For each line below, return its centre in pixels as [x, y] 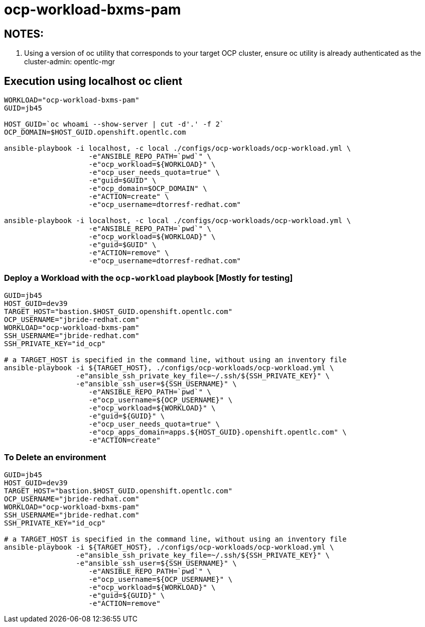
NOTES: [24, 34]
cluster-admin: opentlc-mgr [70, 62]
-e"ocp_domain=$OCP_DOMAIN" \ [148, 189]
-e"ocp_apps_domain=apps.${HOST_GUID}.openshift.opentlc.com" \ [218, 432]
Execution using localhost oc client [93, 81]
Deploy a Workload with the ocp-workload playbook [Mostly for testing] [149, 278]
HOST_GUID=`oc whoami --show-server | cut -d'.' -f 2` [114, 124]
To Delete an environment [55, 457]
